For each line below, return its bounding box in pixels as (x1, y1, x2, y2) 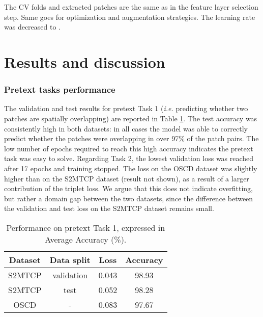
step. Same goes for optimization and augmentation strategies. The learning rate (4, 11, 255, 22)
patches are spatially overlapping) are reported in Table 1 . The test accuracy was (4, 113, 257, 123)
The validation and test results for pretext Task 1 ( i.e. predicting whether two (4, 103, 248, 114)
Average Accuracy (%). (45, 233, 127, 245)
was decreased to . (4, 21, 61, 32)
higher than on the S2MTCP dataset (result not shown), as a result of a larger (4, 173, 249, 183)
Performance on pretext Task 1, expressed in (6, 221, 165, 233)
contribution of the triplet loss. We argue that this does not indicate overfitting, (4, 183, 253, 194)
